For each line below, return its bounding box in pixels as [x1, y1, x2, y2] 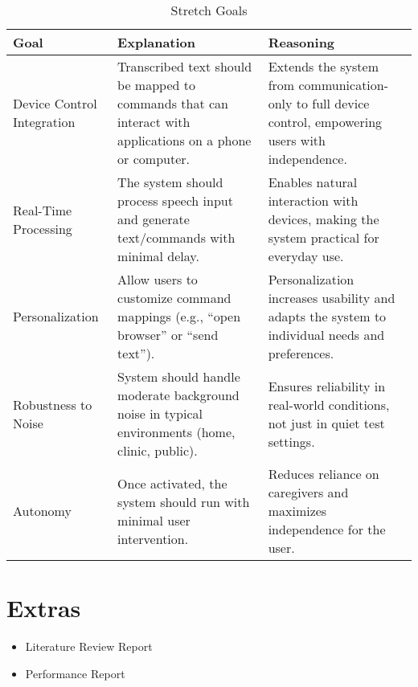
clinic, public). [117, 441, 198, 460]
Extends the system [268, 57, 379, 76]
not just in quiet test [268, 413, 385, 432]
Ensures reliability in [268, 376, 386, 395]
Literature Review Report [25, 638, 153, 655]
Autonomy [13, 501, 72, 520]
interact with [117, 112, 191, 131]
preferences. [268, 344, 334, 362]
